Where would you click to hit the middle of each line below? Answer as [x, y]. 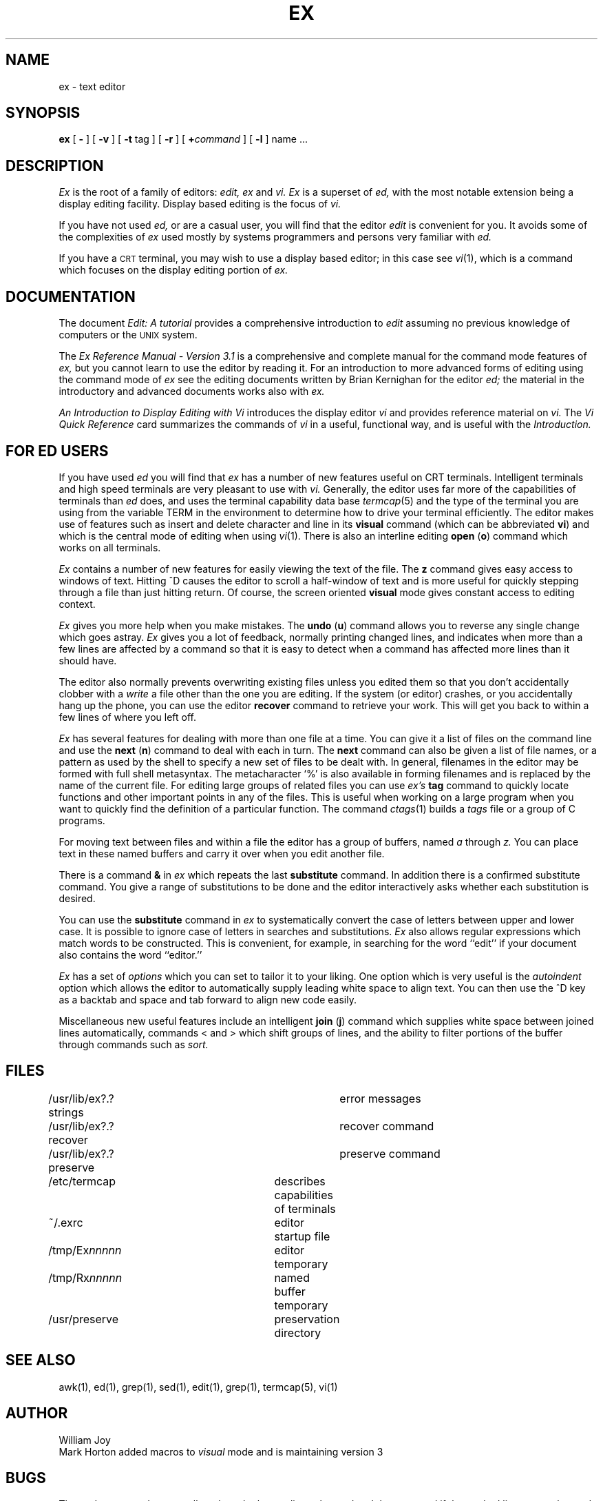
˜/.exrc [66, 1222]
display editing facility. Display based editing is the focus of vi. [200, 204]
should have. [88, 660]
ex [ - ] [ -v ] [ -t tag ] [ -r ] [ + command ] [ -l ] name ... [183, 139]
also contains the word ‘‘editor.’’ [130, 954]
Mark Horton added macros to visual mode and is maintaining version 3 [221, 1451]
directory [298, 1332]
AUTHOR [37, 1413]
